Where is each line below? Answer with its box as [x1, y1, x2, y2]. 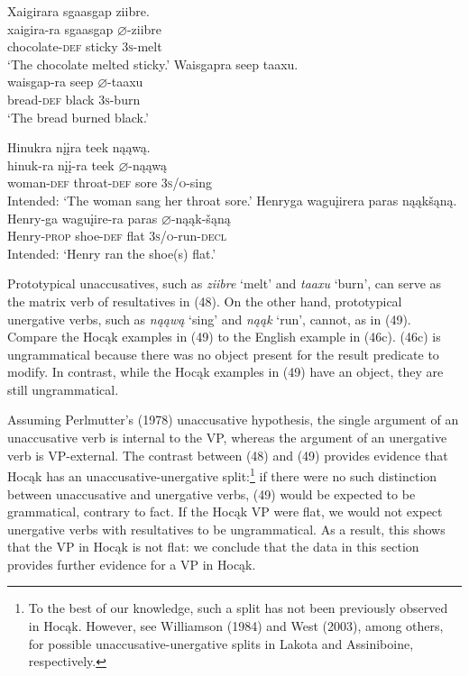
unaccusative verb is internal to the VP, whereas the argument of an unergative [7, 428, 447, 447]
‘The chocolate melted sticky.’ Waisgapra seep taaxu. [7, 54, 299, 73]
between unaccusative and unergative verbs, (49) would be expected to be [7, 484, 416, 503]
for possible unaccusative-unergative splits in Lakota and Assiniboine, [28, 634, 414, 653]
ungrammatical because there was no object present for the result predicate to [7, 344, 439, 363]
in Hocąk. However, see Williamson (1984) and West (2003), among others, [28, 617, 444, 635]
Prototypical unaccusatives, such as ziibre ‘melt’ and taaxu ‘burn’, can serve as [7, 274, 442, 293]
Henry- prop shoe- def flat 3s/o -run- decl [7, 226, 226, 245]
